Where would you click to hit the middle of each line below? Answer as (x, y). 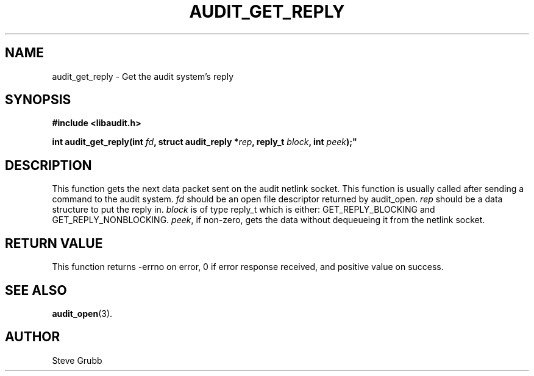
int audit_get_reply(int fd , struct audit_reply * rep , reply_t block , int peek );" (205, 142)
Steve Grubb (77, 360)
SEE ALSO (36, 290)
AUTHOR (33, 337)
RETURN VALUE (54, 243)
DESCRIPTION (48, 165)
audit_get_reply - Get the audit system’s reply (143, 76)
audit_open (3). (82, 313)
